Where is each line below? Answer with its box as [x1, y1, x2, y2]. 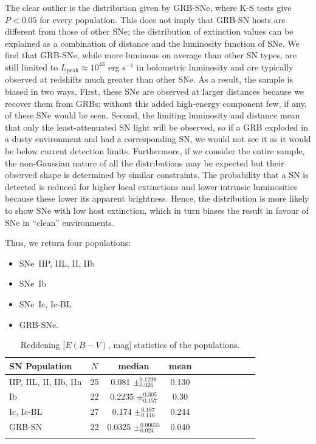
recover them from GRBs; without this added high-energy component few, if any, [5, 97, 307, 109]
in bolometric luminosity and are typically [136, 60, 294, 73]
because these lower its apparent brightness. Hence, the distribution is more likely [5, 192, 309, 205]
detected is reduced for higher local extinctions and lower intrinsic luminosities [5, 180, 298, 193]
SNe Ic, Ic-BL [19, 297, 72, 310]
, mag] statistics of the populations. [108, 338, 240, 351]
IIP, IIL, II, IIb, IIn [9, 375, 82, 388]
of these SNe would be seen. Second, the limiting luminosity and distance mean [5, 109, 300, 121]
